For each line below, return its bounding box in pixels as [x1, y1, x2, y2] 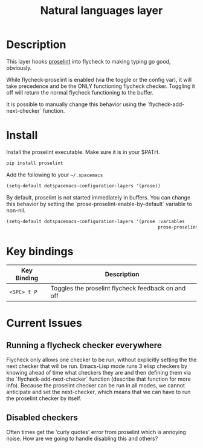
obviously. [6, 64, 32, 72]
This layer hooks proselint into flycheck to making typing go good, [6, 58, 171, 65]
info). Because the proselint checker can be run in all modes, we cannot [6, 382, 185, 389]
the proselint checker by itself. [6, 395, 82, 402]
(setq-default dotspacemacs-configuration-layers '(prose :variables [6, 218, 185, 224]
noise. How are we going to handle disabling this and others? [6, 435, 158, 443]
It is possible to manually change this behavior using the [6, 101, 146, 108]
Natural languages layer [40, 4, 163, 18]
